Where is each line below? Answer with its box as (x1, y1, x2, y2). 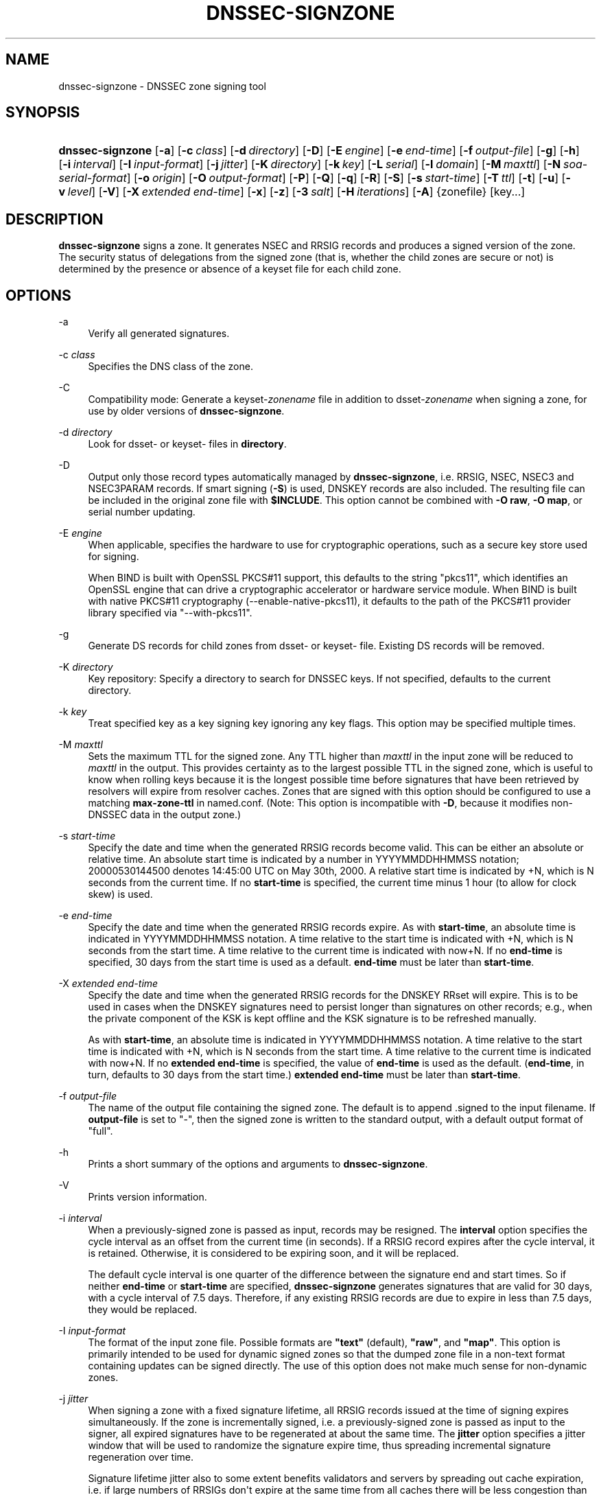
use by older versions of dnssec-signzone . (88, 405, 285, 417)
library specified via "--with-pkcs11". (88, 607, 252, 619)
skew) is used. (88, 888, 153, 901)
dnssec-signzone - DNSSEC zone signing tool (58, 80, 266, 92)
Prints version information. (88, 1191, 207, 1203)
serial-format (58, 171, 127, 185)
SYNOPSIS (5, 104, 80, 121)
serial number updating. (88, 506, 196, 518)
